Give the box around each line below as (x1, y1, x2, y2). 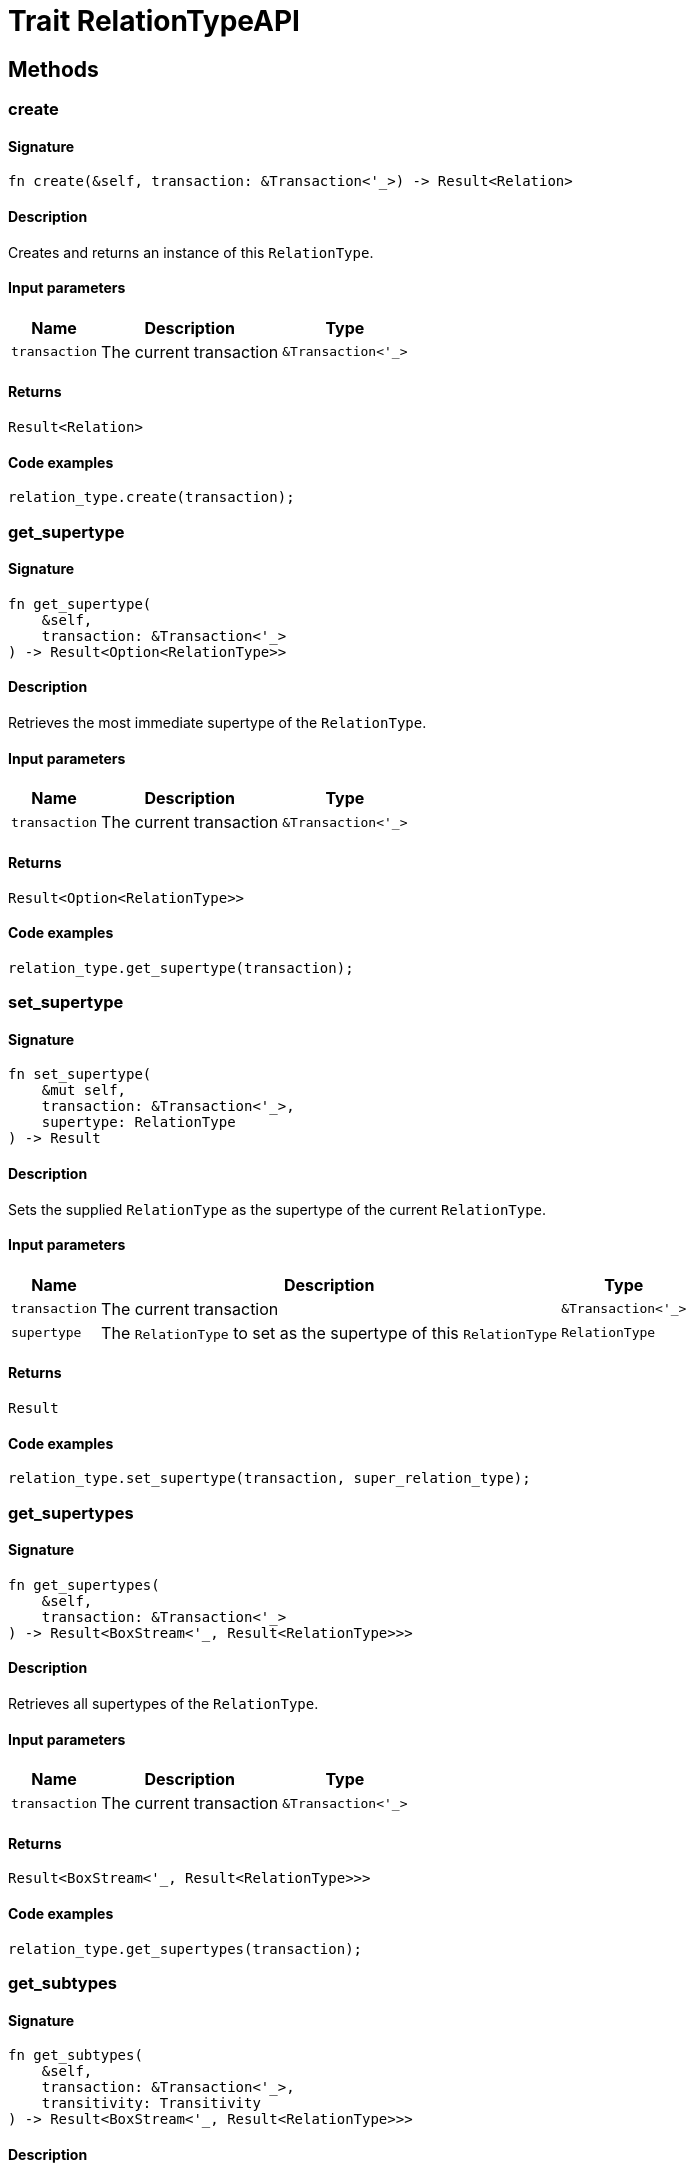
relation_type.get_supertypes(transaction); (8, 1940, 363, 1957)
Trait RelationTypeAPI (8, 4, 300, 38)
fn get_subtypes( (8, 2047, 143, 2064)
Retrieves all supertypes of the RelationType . (8, 1695, 319, 1713)
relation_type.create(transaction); (8, 489, 295, 506)
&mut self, (41, 1082, 127, 1099)
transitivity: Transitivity (41, 2095, 261, 2112)
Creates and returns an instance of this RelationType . (8, 243, 374, 261)
